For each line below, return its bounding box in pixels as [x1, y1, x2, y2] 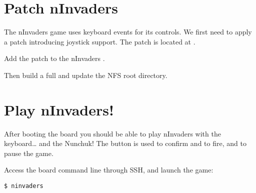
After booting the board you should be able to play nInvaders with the [4, 128, 221, 138]
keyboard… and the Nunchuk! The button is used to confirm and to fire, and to [4, 138, 246, 148]
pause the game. [4, 147, 53, 158]
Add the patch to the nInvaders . [4, 53, 105, 63]
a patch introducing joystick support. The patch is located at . [4, 36, 195, 46]
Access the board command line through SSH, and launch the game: [4, 164, 213, 175]
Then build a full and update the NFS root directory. [4, 69, 167, 80]
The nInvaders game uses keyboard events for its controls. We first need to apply [4, 26, 252, 37]
